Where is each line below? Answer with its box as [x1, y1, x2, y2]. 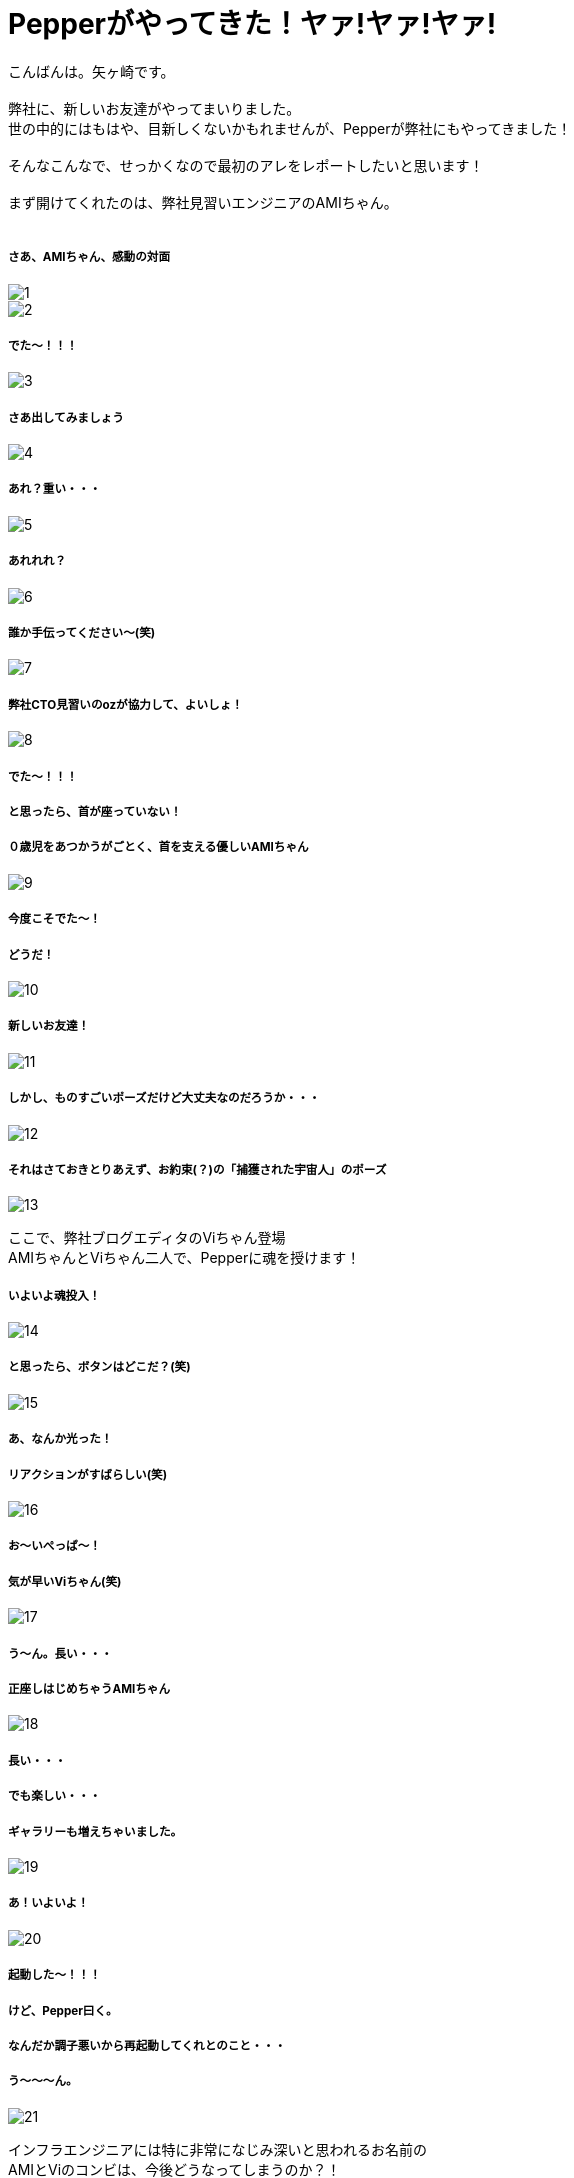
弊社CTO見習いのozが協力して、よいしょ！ [8, 697, 243, 712]
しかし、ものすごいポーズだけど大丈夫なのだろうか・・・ [8, 1091, 321, 1106]
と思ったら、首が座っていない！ [8, 805, 182, 819]
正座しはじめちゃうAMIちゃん [8, 1681, 171, 1696]
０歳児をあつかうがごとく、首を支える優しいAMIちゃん [8, 840, 309, 855]
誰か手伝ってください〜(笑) [8, 626, 156, 641]
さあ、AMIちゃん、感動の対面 [8, 250, 171, 265]
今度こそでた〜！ [8, 912, 101, 927]
